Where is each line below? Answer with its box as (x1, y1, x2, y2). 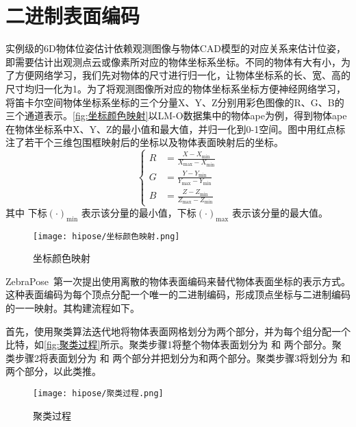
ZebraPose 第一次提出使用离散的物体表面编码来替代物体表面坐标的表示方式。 (5, 273, 351, 288)
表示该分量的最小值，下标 (81, 205, 196, 219)
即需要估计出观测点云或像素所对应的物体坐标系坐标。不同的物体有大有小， (5, 54, 341, 69)
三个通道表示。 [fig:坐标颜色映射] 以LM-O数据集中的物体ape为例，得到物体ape (5, 108, 347, 123)
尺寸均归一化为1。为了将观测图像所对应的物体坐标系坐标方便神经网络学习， (5, 81, 346, 95)
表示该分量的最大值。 (231, 205, 328, 219)
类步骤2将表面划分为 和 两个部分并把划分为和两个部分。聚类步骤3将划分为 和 (5, 350, 351, 365)
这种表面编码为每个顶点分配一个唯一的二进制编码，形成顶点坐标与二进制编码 (5, 287, 351, 302)
